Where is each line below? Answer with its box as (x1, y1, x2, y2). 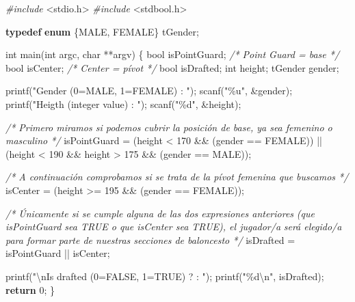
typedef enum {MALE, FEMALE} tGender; (5, 24, 199, 38)
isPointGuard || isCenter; (5, 246, 110, 260)
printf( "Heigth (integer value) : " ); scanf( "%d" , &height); (5, 96, 241, 111)
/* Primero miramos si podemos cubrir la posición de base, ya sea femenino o (5, 120, 332, 134)
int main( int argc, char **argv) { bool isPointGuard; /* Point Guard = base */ (5, 47, 340, 61)
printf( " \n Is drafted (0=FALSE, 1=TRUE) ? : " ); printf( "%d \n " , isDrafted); (5, 269, 324, 283)
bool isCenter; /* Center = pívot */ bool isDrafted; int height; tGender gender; (5, 60, 339, 74)
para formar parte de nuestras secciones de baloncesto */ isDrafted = (5, 232, 295, 247)
